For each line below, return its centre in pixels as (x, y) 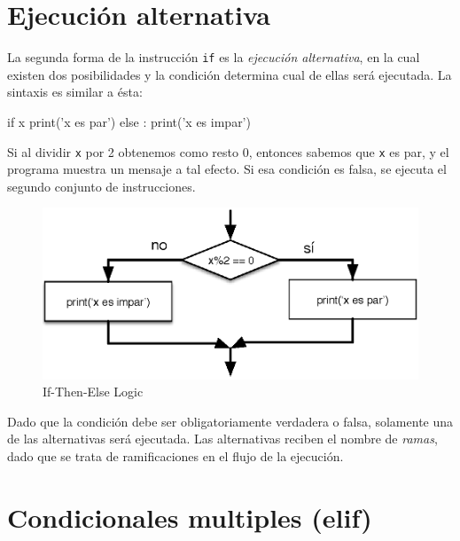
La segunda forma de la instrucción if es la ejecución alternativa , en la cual (214, 57)
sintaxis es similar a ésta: (75, 92)
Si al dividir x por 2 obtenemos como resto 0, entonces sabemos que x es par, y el (228, 151)
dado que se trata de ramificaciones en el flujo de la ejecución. (175, 456)
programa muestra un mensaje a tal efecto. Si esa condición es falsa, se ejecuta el (227, 169)
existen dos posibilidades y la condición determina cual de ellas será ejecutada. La (230, 74)
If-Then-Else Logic (93, 392)
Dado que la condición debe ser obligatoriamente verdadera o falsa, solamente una (230, 421)
